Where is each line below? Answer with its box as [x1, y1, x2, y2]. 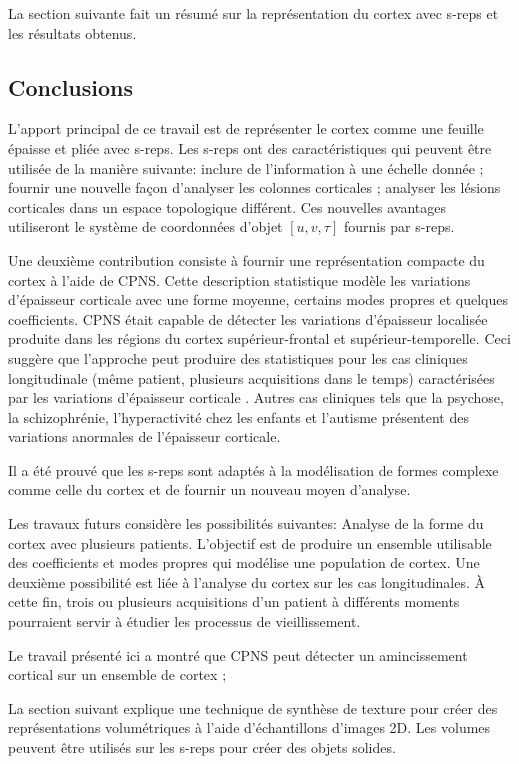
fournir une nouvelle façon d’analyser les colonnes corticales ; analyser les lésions [8, 177, 501, 198]
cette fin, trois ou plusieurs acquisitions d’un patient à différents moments [8, 591, 460, 612]
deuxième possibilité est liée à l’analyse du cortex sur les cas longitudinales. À [8, 571, 486, 592]
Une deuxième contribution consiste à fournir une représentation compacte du [8, 249, 485, 270]
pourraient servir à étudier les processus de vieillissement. [8, 611, 361, 632]
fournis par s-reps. [343, 216, 455, 237]
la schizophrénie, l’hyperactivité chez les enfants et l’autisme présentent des [8, 406, 469, 427]
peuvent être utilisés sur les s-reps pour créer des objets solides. [8, 737, 396, 758]
